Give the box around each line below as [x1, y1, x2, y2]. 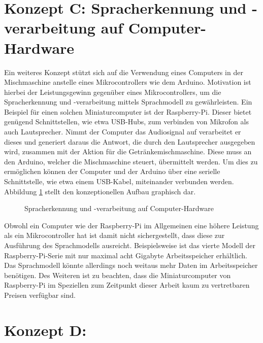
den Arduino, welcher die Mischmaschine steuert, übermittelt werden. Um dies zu [4, 156, 258, 166]
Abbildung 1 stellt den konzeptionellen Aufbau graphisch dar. [4, 186, 196, 196]
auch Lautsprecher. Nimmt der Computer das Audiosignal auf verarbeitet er [4, 126, 241, 137]
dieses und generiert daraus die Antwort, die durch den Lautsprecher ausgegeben [4, 136, 255, 147]
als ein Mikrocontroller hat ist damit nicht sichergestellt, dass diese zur [4, 230, 225, 241]
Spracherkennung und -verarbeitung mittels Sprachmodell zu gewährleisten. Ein [4, 96, 252, 107]
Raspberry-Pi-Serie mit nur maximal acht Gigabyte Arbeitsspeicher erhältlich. [4, 250, 247, 260]
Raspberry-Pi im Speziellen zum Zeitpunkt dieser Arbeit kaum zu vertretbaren [4, 280, 250, 290]
